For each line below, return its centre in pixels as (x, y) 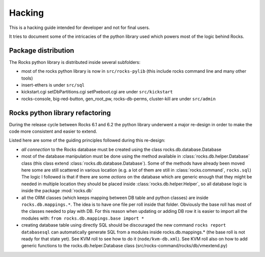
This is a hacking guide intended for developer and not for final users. (79, 28)
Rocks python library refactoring (60, 113)
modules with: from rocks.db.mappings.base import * (83, 218)
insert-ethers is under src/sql (53, 85)
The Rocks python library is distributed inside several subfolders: (75, 62)
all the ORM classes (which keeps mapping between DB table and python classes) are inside (115, 198)
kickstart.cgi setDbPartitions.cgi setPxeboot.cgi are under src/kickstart (97, 92)
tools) (27, 78)
